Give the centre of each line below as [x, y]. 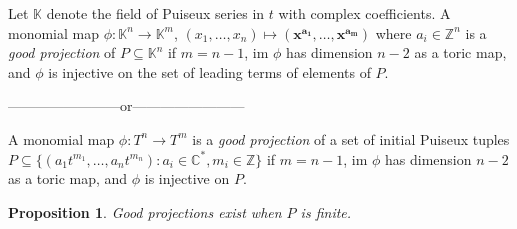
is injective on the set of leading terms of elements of [209, 71]
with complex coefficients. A [364, 13]
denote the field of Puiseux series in [155, 13]
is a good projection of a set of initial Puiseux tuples [351, 138]
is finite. [326, 211]
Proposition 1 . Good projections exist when [145, 211]
